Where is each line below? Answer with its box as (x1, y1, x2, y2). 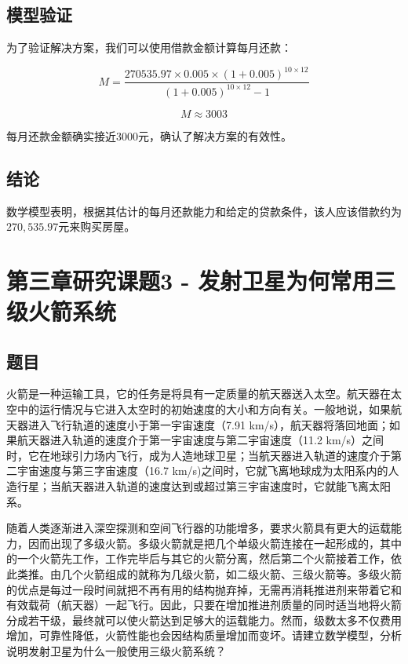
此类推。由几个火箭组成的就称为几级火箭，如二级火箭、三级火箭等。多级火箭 (6, 565, 402, 582)
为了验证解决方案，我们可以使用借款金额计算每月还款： (6, 39, 292, 56)
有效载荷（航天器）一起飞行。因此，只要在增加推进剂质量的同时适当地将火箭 (6, 597, 402, 613)
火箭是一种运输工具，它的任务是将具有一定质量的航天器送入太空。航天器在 (6, 385, 391, 402)
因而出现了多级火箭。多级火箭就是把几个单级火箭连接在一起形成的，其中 (27, 534, 402, 551)
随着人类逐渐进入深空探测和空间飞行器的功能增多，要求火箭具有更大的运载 (6, 520, 391, 536)
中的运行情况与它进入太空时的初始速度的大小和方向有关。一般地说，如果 (16, 401, 391, 418)
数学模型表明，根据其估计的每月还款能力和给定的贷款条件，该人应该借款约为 (6, 202, 402, 219)
